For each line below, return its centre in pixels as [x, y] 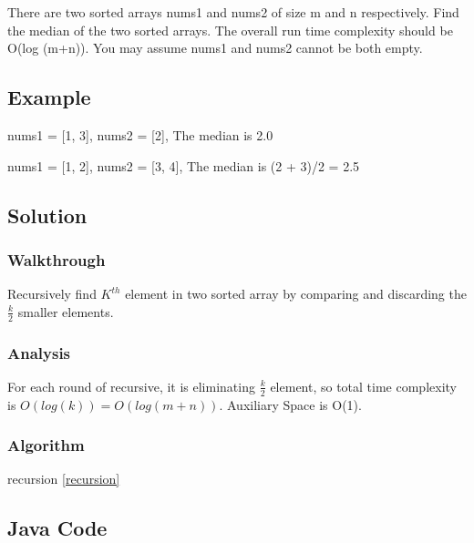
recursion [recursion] [64, 479]
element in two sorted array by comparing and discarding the [296, 294]
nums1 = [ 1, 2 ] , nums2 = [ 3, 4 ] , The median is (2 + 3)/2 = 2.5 [184, 165]
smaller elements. [66, 311]
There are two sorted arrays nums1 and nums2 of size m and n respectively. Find [233, 12]
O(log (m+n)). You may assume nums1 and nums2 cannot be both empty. [215, 48]
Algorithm [46, 445]
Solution [47, 215]
